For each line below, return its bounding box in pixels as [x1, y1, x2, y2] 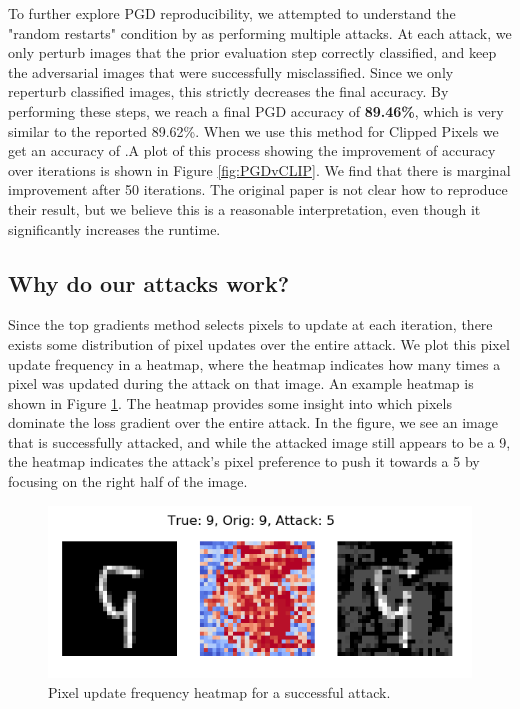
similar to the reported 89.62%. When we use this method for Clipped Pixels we [8, 120, 499, 141]
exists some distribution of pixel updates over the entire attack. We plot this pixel [8, 333, 510, 354]
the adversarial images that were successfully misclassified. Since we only [8, 61, 454, 82]
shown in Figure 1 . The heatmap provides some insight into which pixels [8, 392, 452, 413]
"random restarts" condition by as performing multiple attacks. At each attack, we [8, 22, 512, 43]
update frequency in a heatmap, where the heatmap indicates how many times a [8, 353, 501, 374]
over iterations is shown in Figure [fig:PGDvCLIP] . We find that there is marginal [8, 159, 511, 180]
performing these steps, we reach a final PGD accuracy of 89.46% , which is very [8, 100, 504, 121]
